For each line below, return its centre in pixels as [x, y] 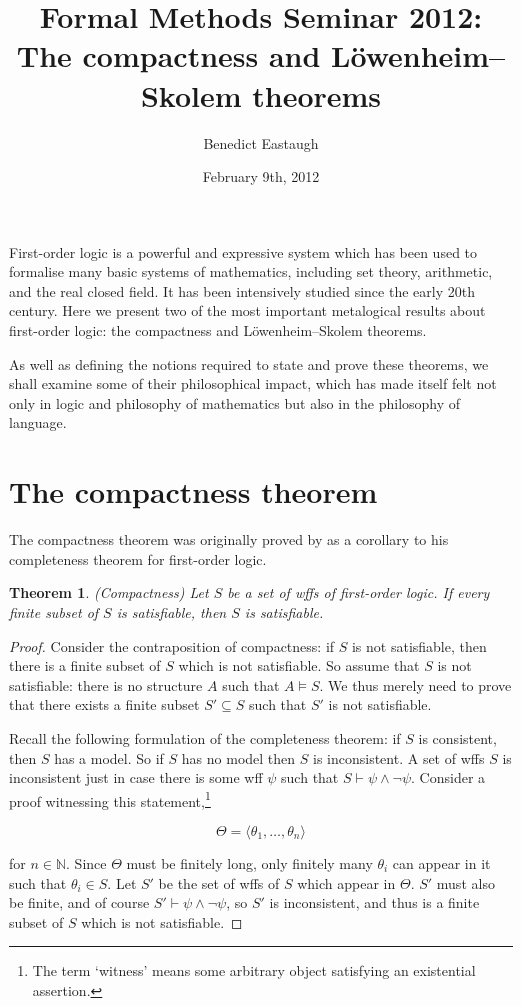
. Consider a [448, 777]
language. [38, 422]
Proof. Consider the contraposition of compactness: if [172, 645]
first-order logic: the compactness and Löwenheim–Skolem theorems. [218, 330]
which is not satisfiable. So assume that [299, 665]
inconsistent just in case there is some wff [136, 777]
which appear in [346, 882]
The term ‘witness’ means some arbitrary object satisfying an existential [254, 970]
